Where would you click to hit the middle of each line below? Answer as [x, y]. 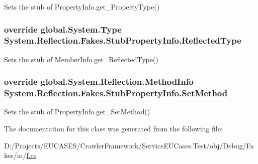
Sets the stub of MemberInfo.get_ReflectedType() [81, 59]
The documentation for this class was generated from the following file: [113, 129]
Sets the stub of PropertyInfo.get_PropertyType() [82, 7]
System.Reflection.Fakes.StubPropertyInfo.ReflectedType [123, 40]
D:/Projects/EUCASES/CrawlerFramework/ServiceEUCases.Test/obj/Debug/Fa [129, 145]
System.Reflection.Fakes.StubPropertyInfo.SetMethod [116, 93]
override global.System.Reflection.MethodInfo [99, 81]
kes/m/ [15, 155]
